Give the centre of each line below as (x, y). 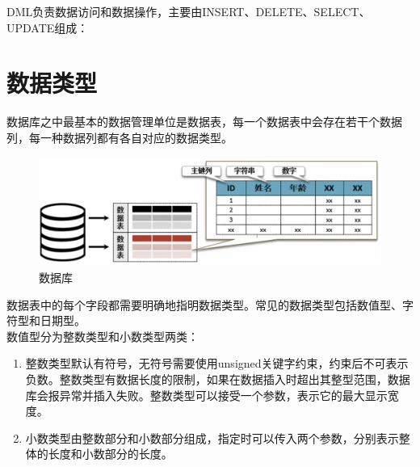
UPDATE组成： (48, 27)
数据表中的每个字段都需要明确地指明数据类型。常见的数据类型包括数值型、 (204, 304)
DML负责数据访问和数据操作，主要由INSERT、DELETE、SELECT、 (189, 11)
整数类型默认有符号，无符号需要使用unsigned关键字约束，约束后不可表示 (217, 363)
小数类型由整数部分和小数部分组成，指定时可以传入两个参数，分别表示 (212, 438)
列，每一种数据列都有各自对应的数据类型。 (120, 137)
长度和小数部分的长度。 (110, 454)
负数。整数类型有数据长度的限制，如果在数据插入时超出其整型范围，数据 (218, 379)
